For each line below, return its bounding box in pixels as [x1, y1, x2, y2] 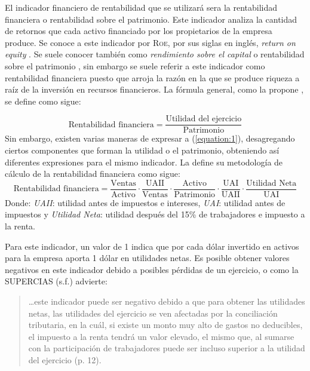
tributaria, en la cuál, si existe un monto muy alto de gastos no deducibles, [28, 318, 303, 331]
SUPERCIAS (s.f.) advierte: [5, 275, 108, 287]
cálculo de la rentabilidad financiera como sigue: [5, 167, 180, 180]
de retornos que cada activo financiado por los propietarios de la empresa [5, 24, 272, 37]
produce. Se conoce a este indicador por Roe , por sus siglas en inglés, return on [5, 36, 296, 48]
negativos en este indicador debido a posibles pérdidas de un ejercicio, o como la [5, 263, 299, 275]
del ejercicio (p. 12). [28, 353, 102, 366]
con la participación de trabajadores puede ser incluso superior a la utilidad [28, 342, 305, 354]
